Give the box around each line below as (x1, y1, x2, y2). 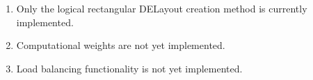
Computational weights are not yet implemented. (16, 38, 225, 52)
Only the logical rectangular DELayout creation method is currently (16, 1, 307, 15)
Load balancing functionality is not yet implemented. (16, 61, 243, 75)
